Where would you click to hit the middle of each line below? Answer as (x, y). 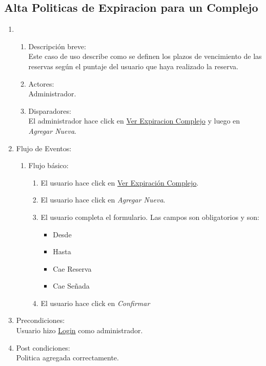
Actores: (41, 83)
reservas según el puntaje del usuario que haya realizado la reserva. (133, 66)
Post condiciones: (43, 347)
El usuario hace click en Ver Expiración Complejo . (120, 182)
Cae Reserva (72, 268)
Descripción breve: (57, 46)
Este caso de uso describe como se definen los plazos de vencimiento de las (145, 56)
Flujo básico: (48, 165)
